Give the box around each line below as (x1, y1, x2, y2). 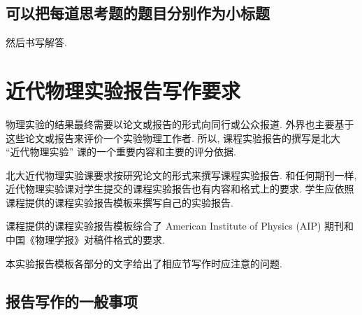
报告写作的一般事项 (6, 290, 138, 311)
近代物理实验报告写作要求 (6, 76, 241, 104)
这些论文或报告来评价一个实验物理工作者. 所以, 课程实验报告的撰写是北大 (6, 130, 341, 145)
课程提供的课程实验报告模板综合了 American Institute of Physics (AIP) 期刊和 (6, 218, 354, 233)
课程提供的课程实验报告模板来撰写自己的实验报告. (6, 195, 233, 209)
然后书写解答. (6, 35, 67, 50)
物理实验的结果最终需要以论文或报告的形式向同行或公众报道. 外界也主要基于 (6, 116, 354, 131)
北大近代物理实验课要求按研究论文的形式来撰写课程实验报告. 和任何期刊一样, (6, 167, 357, 182)
